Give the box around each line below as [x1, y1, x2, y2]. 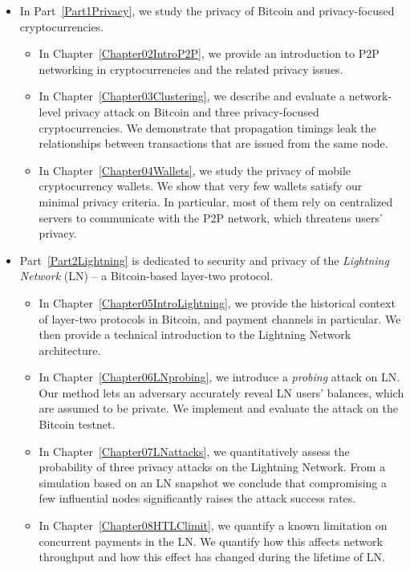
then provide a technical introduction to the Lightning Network [39, 326, 351, 343]
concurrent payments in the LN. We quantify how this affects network [39, 532, 383, 549]
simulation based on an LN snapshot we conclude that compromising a [39, 474, 388, 491]
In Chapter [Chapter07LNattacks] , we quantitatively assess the [39, 442, 350, 459]
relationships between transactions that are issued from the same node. [39, 135, 388, 152]
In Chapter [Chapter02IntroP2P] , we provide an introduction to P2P [39, 45, 380, 62]
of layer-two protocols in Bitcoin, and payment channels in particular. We [39, 310, 401, 327]
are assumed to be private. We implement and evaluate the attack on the [39, 400, 399, 417]
